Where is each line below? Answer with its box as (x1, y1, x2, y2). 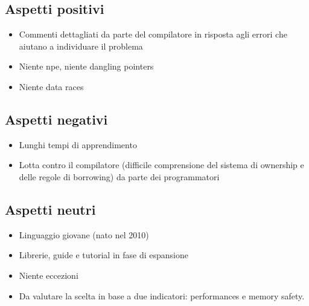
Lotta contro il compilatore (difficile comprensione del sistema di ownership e (19, 158, 304, 171)
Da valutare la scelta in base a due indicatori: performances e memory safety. (19, 289, 305, 302)
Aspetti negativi (5, 109, 108, 128)
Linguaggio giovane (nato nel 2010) (19, 228, 149, 241)
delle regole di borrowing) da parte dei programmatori (19, 170, 220, 183)
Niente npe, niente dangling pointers (19, 60, 154, 73)
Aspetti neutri (5, 200, 96, 218)
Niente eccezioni (19, 269, 78, 281)
